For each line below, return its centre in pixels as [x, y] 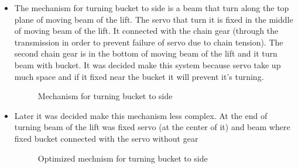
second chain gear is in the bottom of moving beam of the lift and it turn [146, 53]
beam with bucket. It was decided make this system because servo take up [148, 64]
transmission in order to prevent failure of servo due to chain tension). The [149, 42]
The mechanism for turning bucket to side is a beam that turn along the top [152, 8]
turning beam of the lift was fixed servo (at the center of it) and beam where [152, 127]
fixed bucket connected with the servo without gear [106, 138]
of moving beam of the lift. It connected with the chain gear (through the [146, 31]
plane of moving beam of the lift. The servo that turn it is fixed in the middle [154, 19]
